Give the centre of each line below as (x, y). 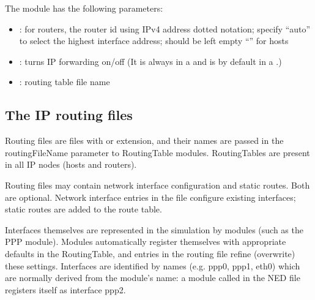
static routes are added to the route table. (83, 209)
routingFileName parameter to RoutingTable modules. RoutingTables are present (157, 152)
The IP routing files (69, 115)
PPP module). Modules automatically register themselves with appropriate (146, 242)
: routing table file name (65, 82)
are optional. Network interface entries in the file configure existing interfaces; (150, 197)
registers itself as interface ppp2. (65, 289)
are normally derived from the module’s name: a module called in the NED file (153, 278)
